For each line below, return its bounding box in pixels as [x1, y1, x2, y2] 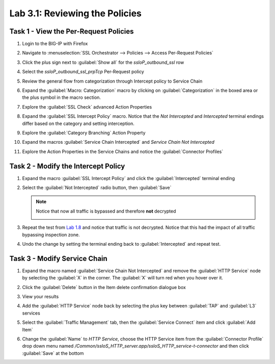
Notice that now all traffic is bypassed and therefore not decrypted [36, 208, 176, 214]
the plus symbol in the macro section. [22, 94, 101, 100]
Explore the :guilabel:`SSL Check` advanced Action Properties [22, 103, 152, 110]
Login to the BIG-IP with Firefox [22, 41, 88, 47]
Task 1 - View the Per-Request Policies [9, 27, 134, 36]
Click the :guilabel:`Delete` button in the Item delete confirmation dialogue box [22, 284, 186, 290]
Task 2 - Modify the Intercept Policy [9, 162, 125, 170]
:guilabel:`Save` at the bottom [22, 350, 84, 356]
